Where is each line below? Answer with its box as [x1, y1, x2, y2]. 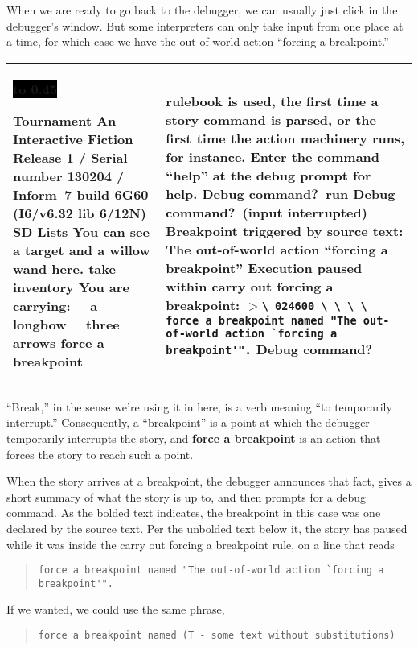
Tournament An [13, 110, 117, 130]
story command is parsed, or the [166, 110, 377, 129]
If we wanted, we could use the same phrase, [6, 601, 225, 618]
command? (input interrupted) [166, 202, 367, 221]
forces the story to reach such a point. [6, 445, 194, 462]
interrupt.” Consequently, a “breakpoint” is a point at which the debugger [6, 414, 370, 431]
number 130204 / [13, 166, 125, 185]
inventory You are [13, 277, 129, 296]
